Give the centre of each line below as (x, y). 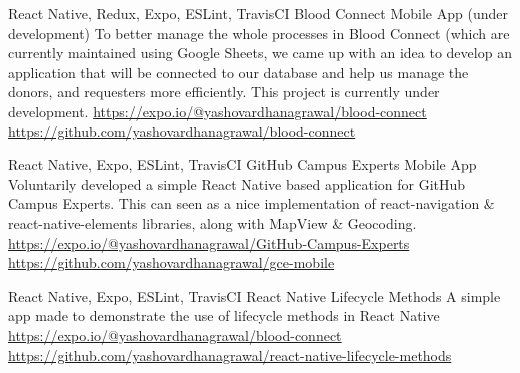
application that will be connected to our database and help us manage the (238, 71)
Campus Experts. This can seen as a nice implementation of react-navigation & (251, 203)
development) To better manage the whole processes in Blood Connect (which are (259, 32)
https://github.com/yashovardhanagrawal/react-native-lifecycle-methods (230, 354)
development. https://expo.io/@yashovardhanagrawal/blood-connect (217, 110)
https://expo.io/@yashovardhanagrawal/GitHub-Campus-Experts (209, 242)
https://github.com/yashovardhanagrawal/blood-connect (182, 130)
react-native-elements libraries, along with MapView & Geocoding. (212, 222)
